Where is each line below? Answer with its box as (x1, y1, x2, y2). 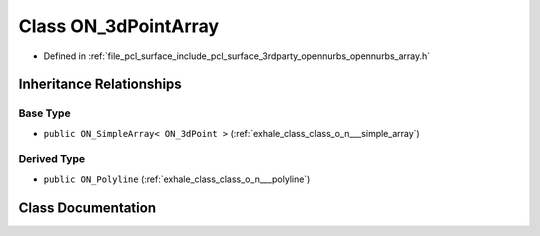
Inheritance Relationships (18, 76, 182, 93)
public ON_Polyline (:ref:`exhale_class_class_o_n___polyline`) (43, 173, 311, 185)
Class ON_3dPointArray (18, 15, 220, 37)
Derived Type (18, 152, 85, 166)
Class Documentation (18, 199, 157, 216)
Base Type (18, 106, 71, 120)
